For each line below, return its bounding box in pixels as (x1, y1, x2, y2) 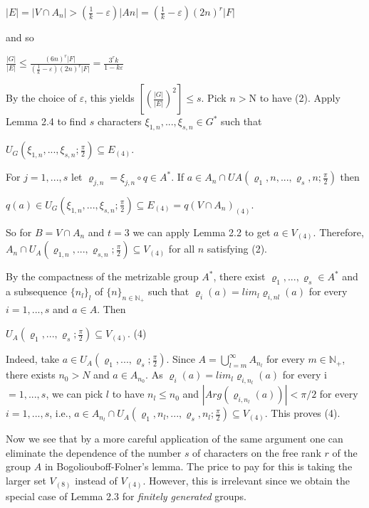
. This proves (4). (264, 406, 341, 420)
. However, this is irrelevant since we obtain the (142, 473, 350, 488)
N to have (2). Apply (249, 90, 341, 105)
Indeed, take (6, 351, 60, 366)
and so (6, 30, 34, 44)
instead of (75, 473, 118, 488)
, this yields (84, 90, 135, 105)
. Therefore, (313, 224, 364, 239)
